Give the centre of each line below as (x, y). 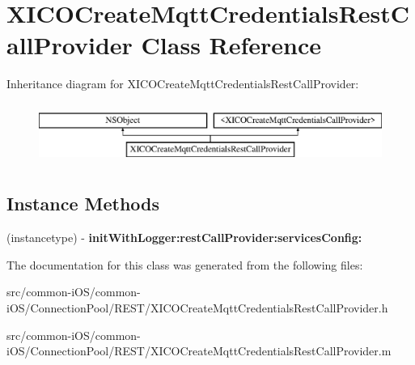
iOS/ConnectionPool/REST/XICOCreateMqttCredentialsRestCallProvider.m (199, 351)
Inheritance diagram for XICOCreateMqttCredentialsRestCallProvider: (183, 84)
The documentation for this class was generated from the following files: (185, 264)
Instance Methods (83, 204)
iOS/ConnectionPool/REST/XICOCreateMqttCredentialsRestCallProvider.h (197, 308)
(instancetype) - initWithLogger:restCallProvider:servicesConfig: (184, 238)
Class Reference (231, 45)
